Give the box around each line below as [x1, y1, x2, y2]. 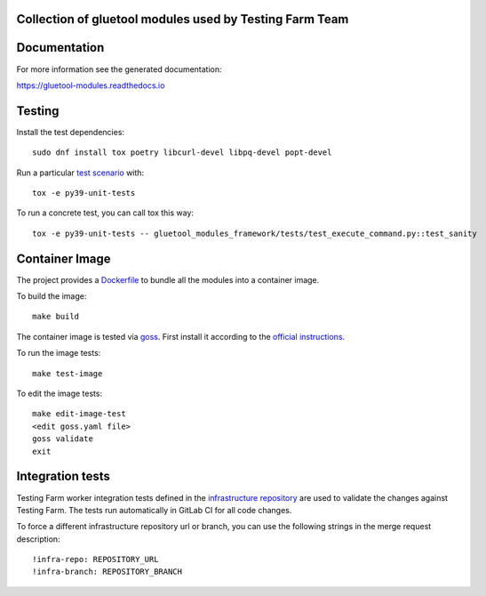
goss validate [32, 434, 93, 444]
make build [32, 311, 80, 322]
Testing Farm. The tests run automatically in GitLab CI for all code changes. [16, 504, 292, 515]
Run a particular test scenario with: [16, 167, 145, 178]
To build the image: [16, 291, 87, 302]
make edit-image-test [32, 409, 126, 419]
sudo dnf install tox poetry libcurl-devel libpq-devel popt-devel [32, 148, 332, 157]
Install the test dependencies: [16, 126, 124, 137]
